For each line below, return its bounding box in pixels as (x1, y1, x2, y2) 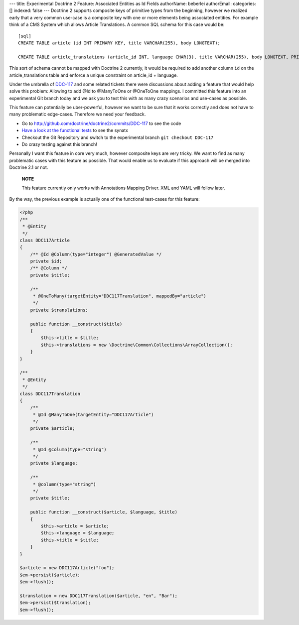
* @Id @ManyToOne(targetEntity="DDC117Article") (32, 411, 154, 417)
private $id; (30, 258, 62, 264)
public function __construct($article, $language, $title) (30, 509, 178, 515)
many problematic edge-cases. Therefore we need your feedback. (9, 111, 146, 117)
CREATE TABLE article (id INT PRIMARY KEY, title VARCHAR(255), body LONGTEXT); (18, 40, 221, 46)
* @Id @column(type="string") (32, 446, 107, 452)
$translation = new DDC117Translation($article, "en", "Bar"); (19, 593, 178, 599)
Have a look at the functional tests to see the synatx (21, 127, 129, 133)
